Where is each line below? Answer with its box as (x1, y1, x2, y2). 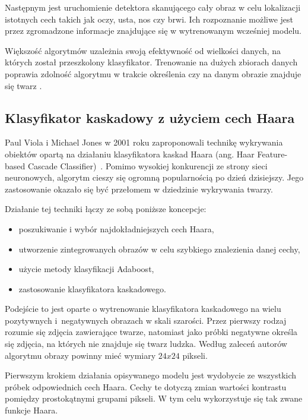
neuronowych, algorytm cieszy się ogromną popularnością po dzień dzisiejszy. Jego (5, 171, 304, 184)
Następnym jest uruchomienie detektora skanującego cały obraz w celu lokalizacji (5, 1, 301, 13)
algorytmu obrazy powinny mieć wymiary (5, 349, 156, 361)
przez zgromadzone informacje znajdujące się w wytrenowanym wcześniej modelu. (5, 24, 301, 37)
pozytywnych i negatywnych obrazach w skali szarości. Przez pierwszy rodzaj (5, 314, 287, 326)
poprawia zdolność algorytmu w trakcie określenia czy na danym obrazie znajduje (5, 67, 301, 80)
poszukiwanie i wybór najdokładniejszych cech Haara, (18, 222, 214, 235)
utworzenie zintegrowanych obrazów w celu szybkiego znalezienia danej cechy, (18, 242, 300, 255)
